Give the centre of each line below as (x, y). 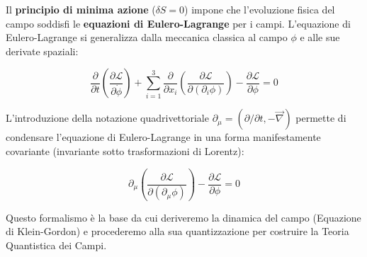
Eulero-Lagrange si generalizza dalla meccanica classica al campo (147, 37)
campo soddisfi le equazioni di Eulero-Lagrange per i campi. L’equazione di (178, 23)
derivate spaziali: (42, 51)
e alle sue (320, 37)
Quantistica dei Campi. (56, 245)
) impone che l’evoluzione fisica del (260, 9)
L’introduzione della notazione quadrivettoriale (107, 118)
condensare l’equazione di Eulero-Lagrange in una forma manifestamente (163, 137)
